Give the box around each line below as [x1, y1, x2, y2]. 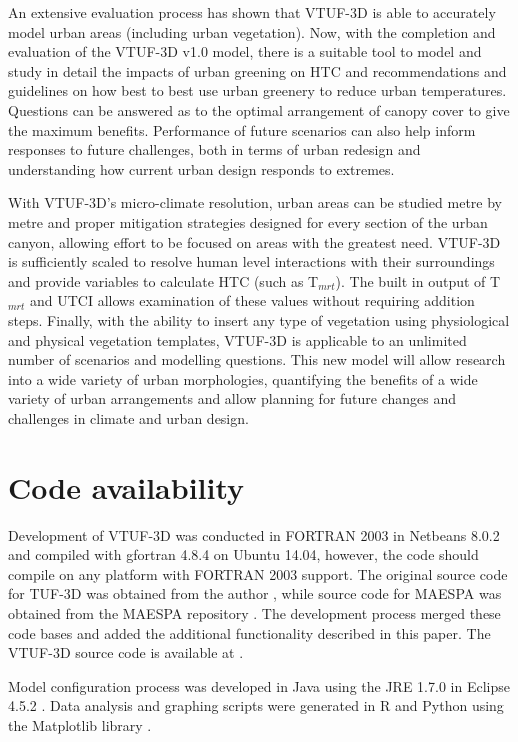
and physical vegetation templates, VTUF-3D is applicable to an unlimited [8, 329, 467, 350]
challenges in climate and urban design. [8, 407, 249, 428]
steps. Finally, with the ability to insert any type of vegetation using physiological [8, 309, 510, 330]
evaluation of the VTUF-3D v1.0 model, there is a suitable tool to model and [8, 41, 482, 62]
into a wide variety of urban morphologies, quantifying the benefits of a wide [8, 368, 478, 389]
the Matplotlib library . [8, 714, 152, 735]
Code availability [8, 466, 245, 507]
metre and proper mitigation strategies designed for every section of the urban [8, 211, 488, 232]
